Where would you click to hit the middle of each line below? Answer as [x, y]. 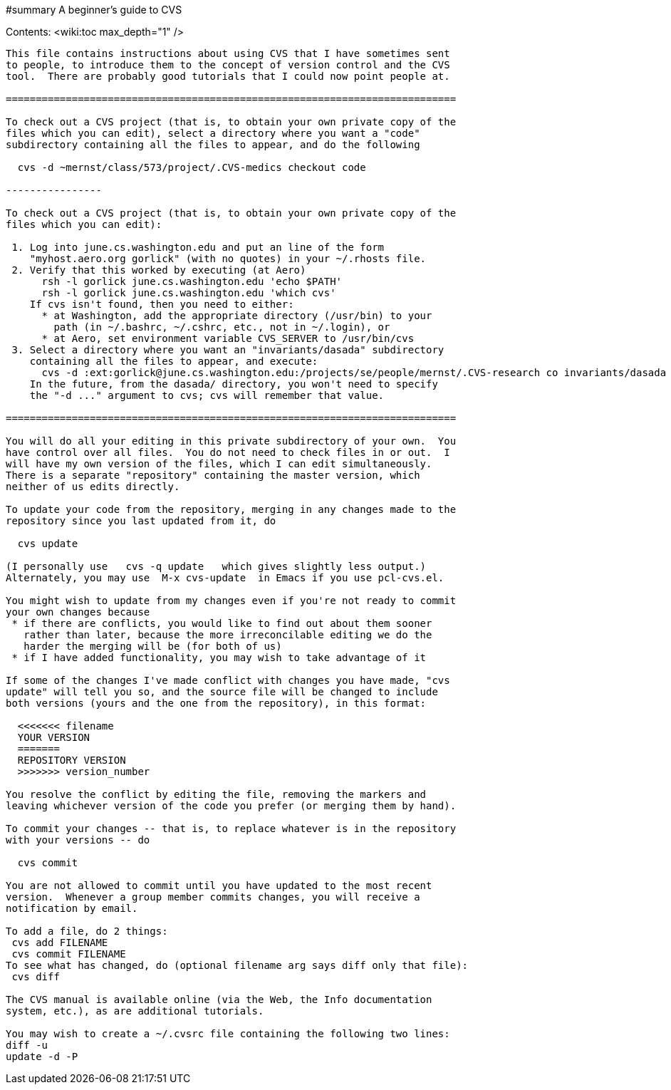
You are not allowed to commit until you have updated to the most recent [219, 886]
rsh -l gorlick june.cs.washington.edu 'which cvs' [189, 293]
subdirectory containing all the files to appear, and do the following [213, 145]
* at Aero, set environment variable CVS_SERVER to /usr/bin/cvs [228, 338]
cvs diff [36, 977]
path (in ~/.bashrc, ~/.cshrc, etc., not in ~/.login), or [222, 327]
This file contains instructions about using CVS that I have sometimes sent [228, 53]
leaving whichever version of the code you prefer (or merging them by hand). [231, 806]
